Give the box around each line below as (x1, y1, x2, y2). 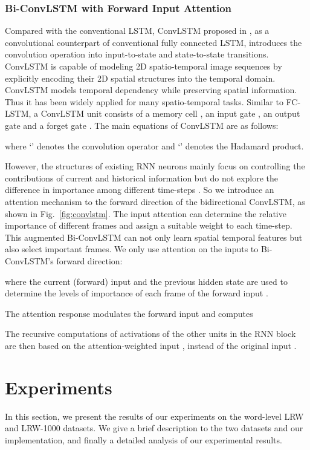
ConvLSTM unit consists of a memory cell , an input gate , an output (40, 107, 300, 120)
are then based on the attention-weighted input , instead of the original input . (5, 339, 297, 351)
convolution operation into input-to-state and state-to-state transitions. (5, 48, 269, 60)
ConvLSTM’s (5, 254, 54, 267)
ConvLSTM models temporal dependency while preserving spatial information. (5, 83, 297, 96)
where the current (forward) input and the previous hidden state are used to (5, 275, 288, 287)
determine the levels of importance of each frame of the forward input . (5, 287, 268, 299)
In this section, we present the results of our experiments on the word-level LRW (5, 409, 304, 422)
